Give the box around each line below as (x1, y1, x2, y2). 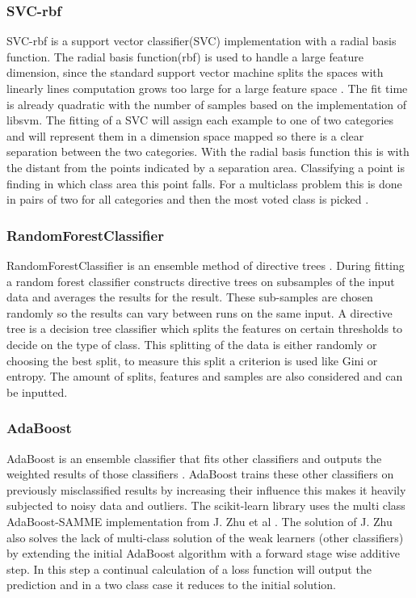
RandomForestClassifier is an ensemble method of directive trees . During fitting (6, 256, 405, 273)
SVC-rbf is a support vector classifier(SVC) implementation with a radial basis (6, 32, 397, 49)
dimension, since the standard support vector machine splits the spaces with (6, 64, 384, 81)
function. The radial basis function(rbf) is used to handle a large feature (6, 48, 363, 65)
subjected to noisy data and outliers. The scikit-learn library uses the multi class (6, 497, 405, 514)
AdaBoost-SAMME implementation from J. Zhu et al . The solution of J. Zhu (6, 512, 393, 529)
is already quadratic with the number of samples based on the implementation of (6, 95, 407, 112)
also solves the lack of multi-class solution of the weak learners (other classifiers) (6, 529, 404, 545)
